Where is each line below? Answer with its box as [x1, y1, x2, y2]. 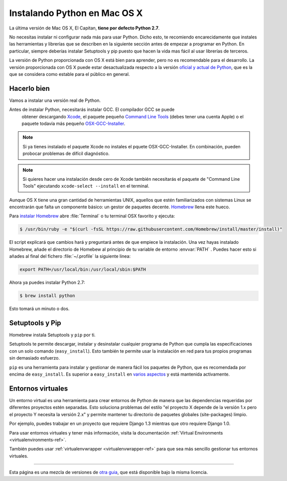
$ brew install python [19, 293, 75, 299]
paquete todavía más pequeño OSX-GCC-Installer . [21, 120, 126, 126]
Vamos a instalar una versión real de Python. [9, 97, 101, 103]
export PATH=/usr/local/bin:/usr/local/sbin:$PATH [19, 267, 146, 272]
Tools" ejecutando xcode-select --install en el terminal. [22, 183, 149, 189]
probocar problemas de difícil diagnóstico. [22, 150, 110, 157]
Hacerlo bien [9, 84, 50, 92]
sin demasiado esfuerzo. [9, 355, 60, 361]
